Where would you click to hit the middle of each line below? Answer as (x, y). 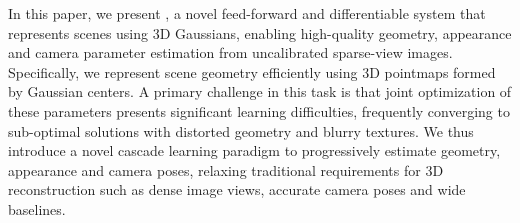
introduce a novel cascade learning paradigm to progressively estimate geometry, (254, 150)
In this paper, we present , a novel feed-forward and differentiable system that (247, 13)
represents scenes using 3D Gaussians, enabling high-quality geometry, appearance (260, 32)
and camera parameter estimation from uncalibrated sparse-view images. (230, 52)
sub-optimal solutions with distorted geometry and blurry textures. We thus (241, 130)
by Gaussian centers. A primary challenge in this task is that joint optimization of (260, 91)
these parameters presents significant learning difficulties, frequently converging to (259, 110)
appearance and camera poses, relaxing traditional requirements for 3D (226, 169)
